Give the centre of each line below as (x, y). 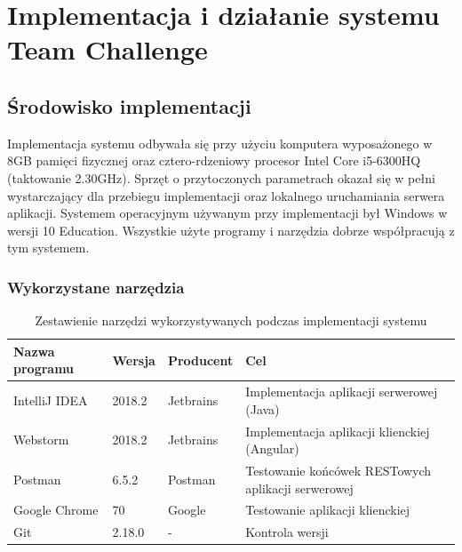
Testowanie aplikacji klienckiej (328, 510)
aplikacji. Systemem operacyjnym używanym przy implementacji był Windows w (227, 213)
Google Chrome (56, 510)
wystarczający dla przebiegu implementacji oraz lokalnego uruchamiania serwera (226, 195)
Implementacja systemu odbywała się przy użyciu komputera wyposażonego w (220, 143)
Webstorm (41, 440)
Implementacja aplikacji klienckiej (338, 431)
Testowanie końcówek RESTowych (339, 471)
